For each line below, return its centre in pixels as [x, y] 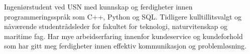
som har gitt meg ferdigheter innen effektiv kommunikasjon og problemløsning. [126, 46]
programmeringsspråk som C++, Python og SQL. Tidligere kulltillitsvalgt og [123, 16]
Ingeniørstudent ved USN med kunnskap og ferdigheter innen [98, 6]
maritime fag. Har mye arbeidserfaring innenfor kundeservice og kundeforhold [123, 36]
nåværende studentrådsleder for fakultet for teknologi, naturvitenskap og [116, 26]
